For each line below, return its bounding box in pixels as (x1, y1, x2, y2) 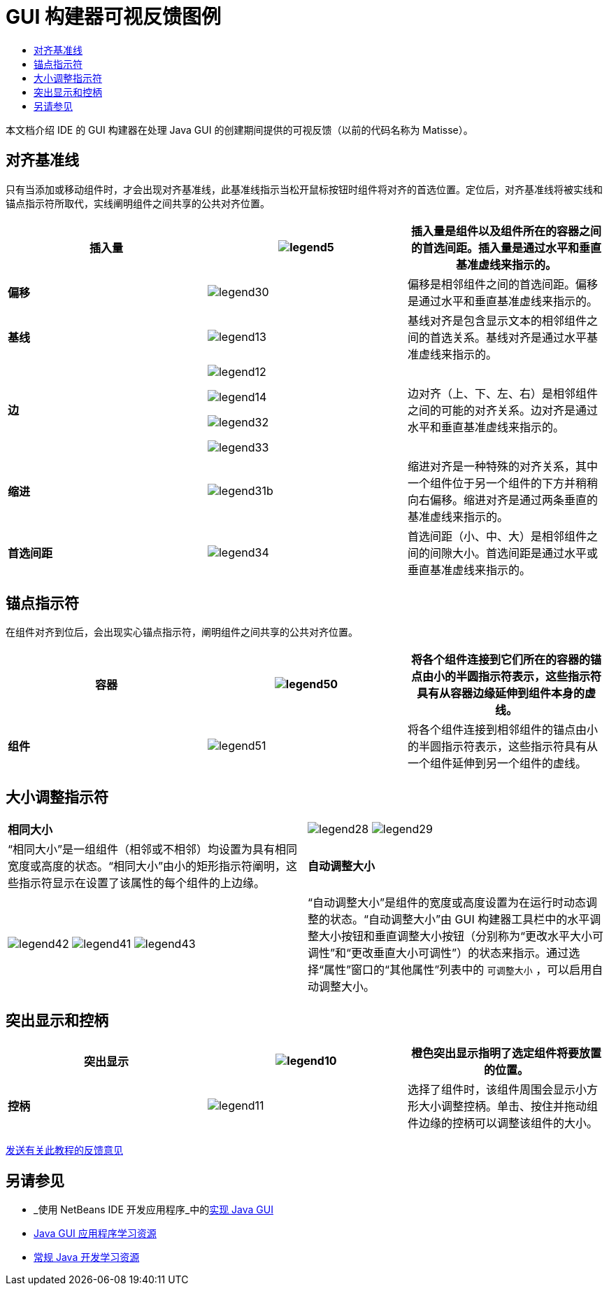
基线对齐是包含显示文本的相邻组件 (407, 313, 587, 328)
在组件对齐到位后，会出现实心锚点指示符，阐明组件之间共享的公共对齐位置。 (6, 626, 358, 638)
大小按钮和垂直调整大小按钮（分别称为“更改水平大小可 (319, 929, 604, 944)
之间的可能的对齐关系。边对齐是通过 (407, 403, 598, 417)
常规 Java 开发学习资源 (34, 1250, 140, 1263)
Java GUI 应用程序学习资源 (34, 1227, 157, 1239)
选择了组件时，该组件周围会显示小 (407, 1082, 587, 1097)
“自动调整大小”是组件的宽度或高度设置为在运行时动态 (308, 895, 587, 910)
